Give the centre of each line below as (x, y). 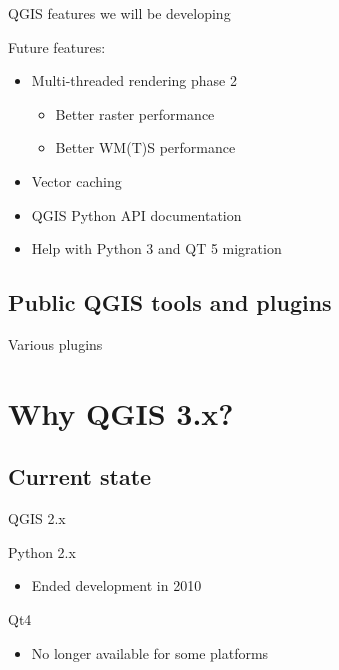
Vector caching (76, 180)
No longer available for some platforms (150, 652)
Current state (80, 476)
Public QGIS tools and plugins (170, 302)
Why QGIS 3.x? (121, 412)
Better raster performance (135, 113)
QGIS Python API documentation (136, 214)
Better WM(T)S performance (145, 147)
